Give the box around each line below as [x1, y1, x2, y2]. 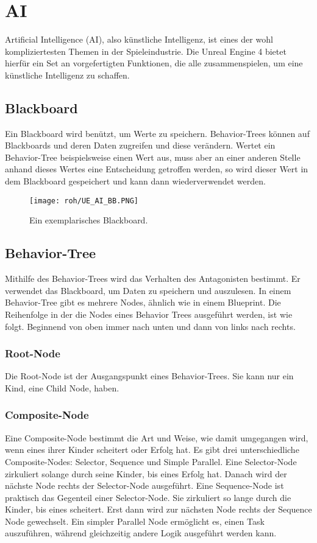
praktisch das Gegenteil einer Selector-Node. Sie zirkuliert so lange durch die [5, 491, 291, 503]
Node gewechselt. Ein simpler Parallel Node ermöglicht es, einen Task [5, 514, 265, 527]
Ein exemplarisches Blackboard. [29, 214, 148, 226]
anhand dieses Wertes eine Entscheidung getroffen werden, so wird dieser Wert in [5, 163, 308, 175]
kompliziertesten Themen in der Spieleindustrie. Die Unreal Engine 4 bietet [5, 44, 287, 57]
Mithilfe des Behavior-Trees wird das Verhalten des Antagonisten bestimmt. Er [5, 272, 301, 285]
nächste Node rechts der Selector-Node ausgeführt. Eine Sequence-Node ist [5, 479, 284, 492]
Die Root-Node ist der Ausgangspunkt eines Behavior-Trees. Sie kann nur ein [5, 370, 294, 382]
